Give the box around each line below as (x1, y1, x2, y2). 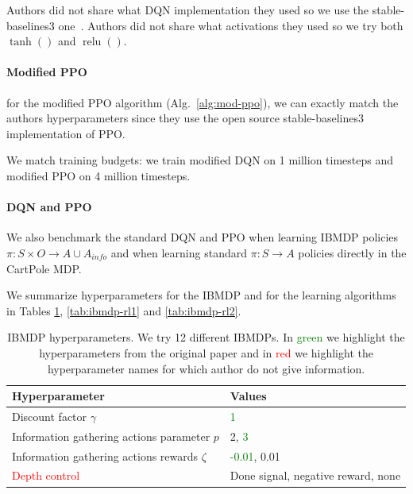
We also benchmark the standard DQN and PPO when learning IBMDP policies (6, 229, 399, 245)
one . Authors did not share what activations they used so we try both (58, 17, 403, 33)
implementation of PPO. (6, 125, 125, 141)
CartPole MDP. (6, 260, 82, 276)
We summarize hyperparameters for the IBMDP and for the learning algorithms (6, 287, 396, 303)
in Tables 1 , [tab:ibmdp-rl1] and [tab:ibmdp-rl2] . (6, 302, 241, 318)
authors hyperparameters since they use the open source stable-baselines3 (6, 110, 364, 126)
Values (230, 388, 267, 404)
